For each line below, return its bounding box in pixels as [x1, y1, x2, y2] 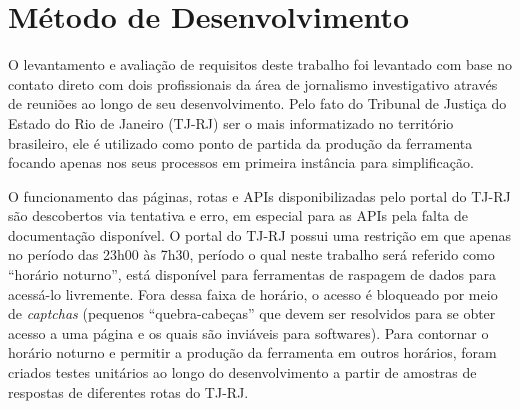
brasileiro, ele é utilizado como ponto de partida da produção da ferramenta [8, 132, 473, 153]
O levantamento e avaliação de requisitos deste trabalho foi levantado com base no [8, 54, 512, 75]
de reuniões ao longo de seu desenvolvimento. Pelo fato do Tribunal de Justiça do [8, 93, 507, 114]
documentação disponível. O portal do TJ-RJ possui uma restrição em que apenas [8, 224, 512, 245]
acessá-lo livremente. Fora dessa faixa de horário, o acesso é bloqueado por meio [8, 283, 498, 304]
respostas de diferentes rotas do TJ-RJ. [8, 381, 249, 402]
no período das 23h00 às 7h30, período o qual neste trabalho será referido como [8, 244, 495, 265]
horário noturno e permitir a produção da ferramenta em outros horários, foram [8, 342, 497, 363]
